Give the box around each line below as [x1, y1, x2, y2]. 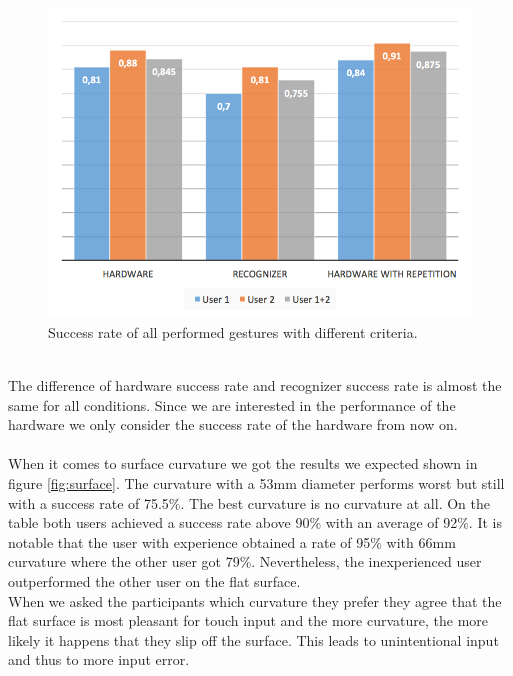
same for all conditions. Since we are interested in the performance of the [8, 394, 456, 415]
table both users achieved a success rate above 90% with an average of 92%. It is [8, 512, 502, 533]
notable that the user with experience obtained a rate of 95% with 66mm [8, 531, 456, 552]
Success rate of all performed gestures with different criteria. [48, 321, 418, 342]
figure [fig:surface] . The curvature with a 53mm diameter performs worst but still [8, 473, 505, 494]
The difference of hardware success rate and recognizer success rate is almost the [8, 375, 502, 396]
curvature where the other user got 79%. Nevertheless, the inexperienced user [8, 551, 482, 572]
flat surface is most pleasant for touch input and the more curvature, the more [8, 610, 489, 631]
